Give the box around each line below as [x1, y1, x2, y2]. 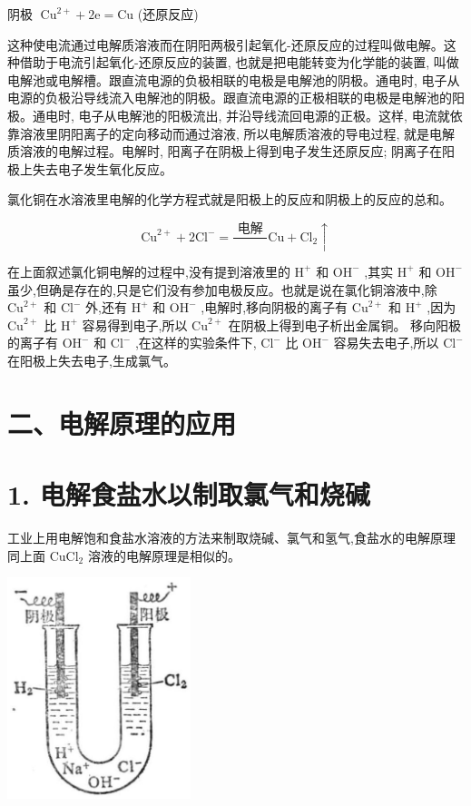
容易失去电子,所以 [333, 333, 439, 352]
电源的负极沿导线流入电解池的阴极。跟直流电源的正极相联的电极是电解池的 [7, 88, 452, 107]
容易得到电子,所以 [82, 315, 188, 334]
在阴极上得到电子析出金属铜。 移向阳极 [228, 315, 462, 334]
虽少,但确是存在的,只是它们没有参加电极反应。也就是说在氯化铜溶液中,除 [7, 280, 437, 299]
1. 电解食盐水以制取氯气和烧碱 [7, 476, 370, 513]
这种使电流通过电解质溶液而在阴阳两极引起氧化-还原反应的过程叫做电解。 [7, 34, 444, 54]
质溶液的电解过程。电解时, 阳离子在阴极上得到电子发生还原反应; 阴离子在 [7, 142, 443, 161]
